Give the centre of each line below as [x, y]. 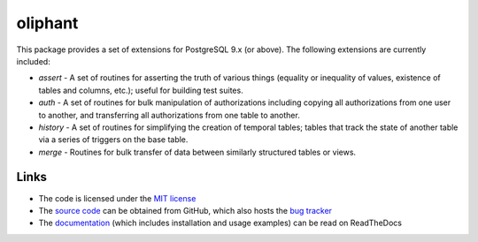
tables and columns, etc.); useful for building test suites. [141, 90]
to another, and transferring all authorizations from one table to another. [169, 115]
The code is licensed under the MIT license [117, 198]
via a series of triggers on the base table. [113, 140]
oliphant [47, 23]
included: [33, 61]
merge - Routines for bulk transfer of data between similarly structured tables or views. [197, 152]
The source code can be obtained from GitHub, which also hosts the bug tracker [185, 210]
